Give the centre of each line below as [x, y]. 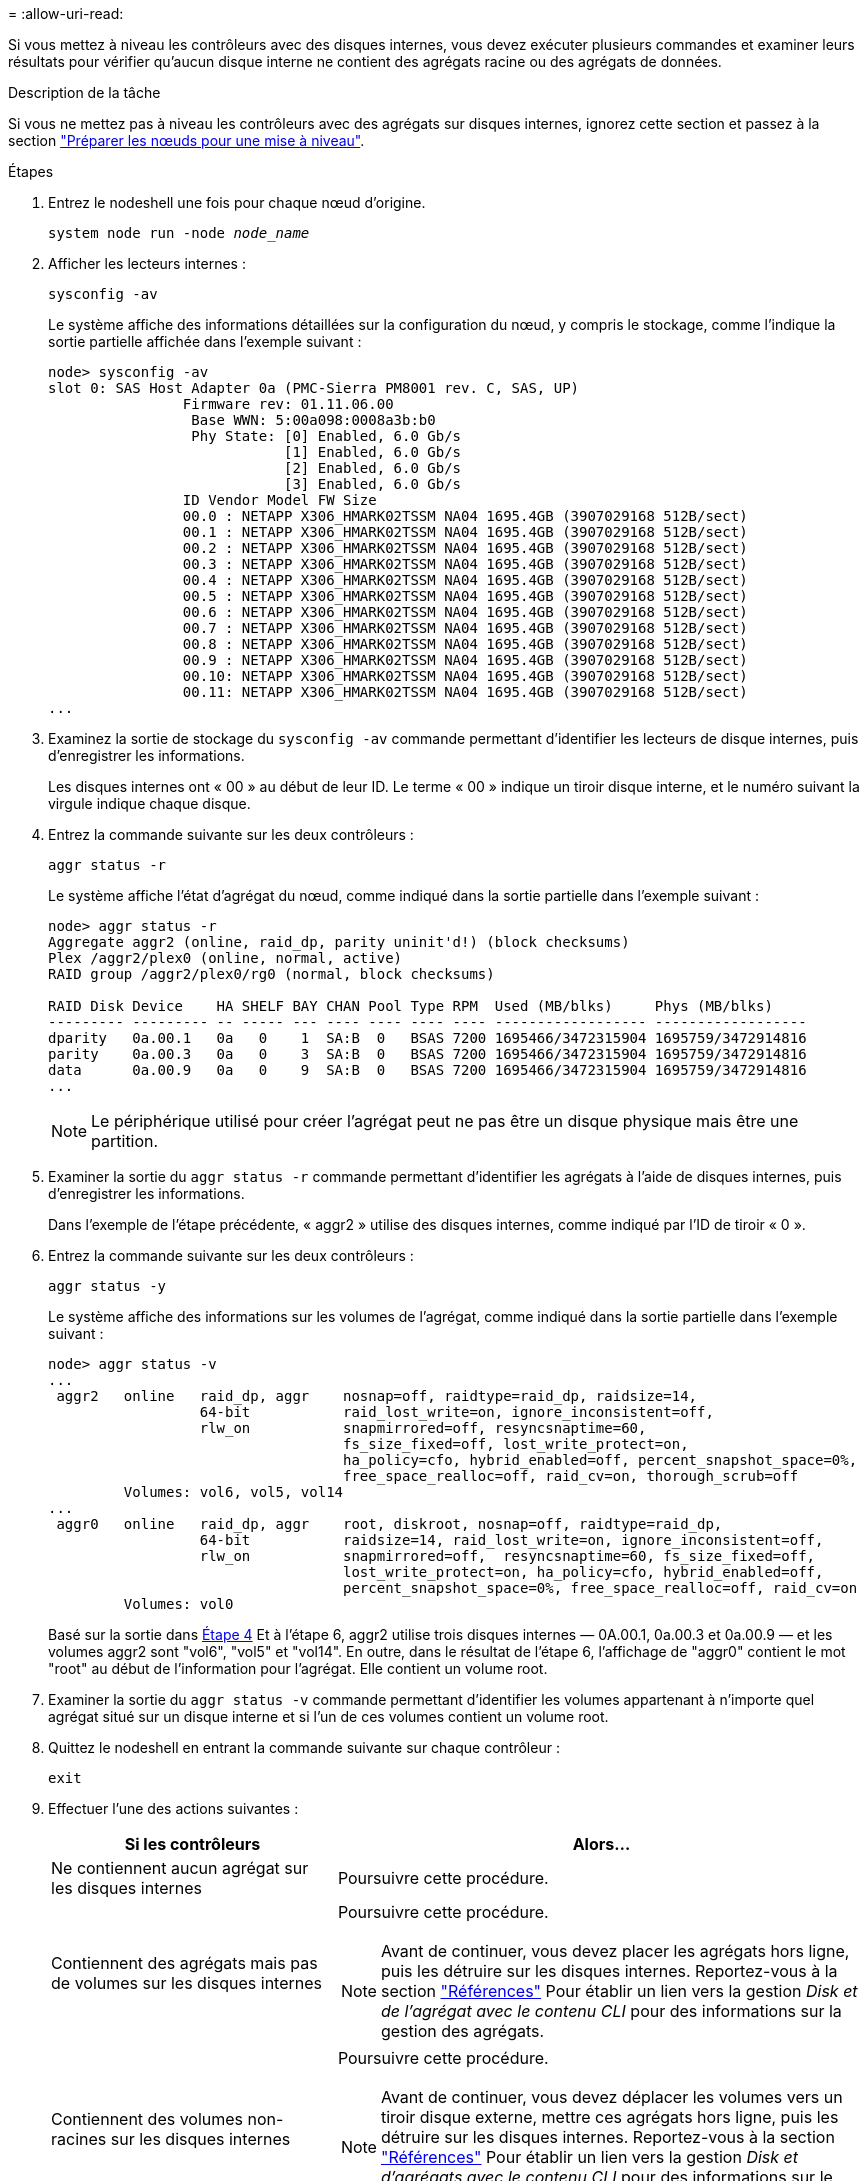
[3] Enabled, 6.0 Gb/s [373, 484]
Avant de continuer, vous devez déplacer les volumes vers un [611, 2097]
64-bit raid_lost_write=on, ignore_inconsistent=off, [456, 1412]
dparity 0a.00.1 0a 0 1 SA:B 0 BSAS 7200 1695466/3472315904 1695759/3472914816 [427, 1038]
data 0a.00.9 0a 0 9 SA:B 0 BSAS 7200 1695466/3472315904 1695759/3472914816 [427, 1070]
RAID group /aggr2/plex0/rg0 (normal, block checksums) [271, 974]
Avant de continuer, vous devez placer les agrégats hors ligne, [615, 1951]
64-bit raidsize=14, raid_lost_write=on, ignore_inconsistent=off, [511, 1540]
